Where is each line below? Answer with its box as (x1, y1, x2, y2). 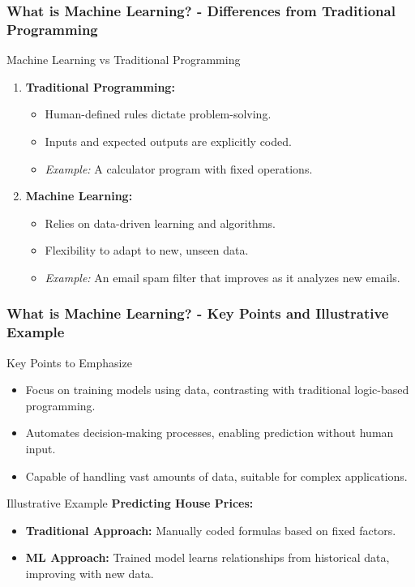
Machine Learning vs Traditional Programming (6, 51, 241, 68)
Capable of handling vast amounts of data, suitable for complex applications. (25, 467, 408, 484)
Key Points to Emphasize (6, 353, 132, 371)
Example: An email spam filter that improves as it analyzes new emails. (45, 268, 400, 285)
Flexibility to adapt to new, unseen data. (45, 242, 249, 259)
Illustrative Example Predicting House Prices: (6, 495, 254, 512)
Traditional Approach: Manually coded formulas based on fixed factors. (25, 521, 396, 538)
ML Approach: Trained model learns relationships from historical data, (25, 549, 390, 566)
